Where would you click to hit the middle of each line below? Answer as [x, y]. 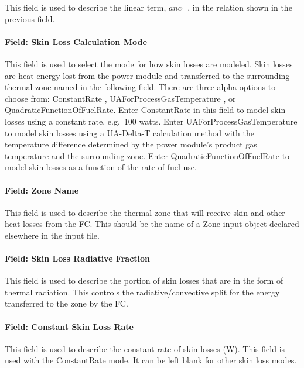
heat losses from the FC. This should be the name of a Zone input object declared [152, 224]
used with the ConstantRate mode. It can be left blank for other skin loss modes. [151, 360]
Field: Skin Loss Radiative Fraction [78, 258]
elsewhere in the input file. [52, 235]
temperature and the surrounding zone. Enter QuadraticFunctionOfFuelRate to [147, 155]
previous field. [30, 18]
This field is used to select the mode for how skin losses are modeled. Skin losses [149, 63]
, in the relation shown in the [240, 7]
